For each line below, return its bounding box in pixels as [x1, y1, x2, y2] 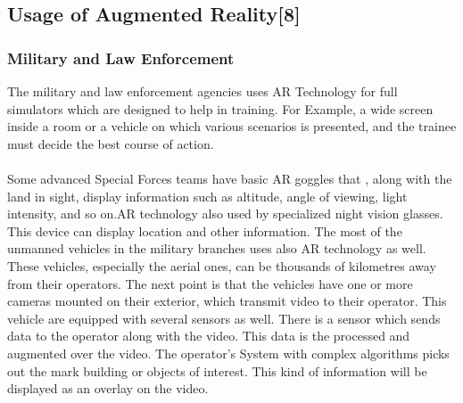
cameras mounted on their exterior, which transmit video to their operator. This [7, 292, 447, 310]
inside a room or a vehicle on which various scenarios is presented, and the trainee [7, 117, 457, 136]
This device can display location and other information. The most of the [7, 221, 402, 240]
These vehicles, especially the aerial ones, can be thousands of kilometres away [7, 256, 436, 275]
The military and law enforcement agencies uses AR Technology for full [7, 82, 398, 100]
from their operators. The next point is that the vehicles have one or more [7, 274, 413, 292]
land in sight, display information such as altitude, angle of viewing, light [7, 186, 408, 205]
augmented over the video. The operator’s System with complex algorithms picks [7, 343, 450, 362]
